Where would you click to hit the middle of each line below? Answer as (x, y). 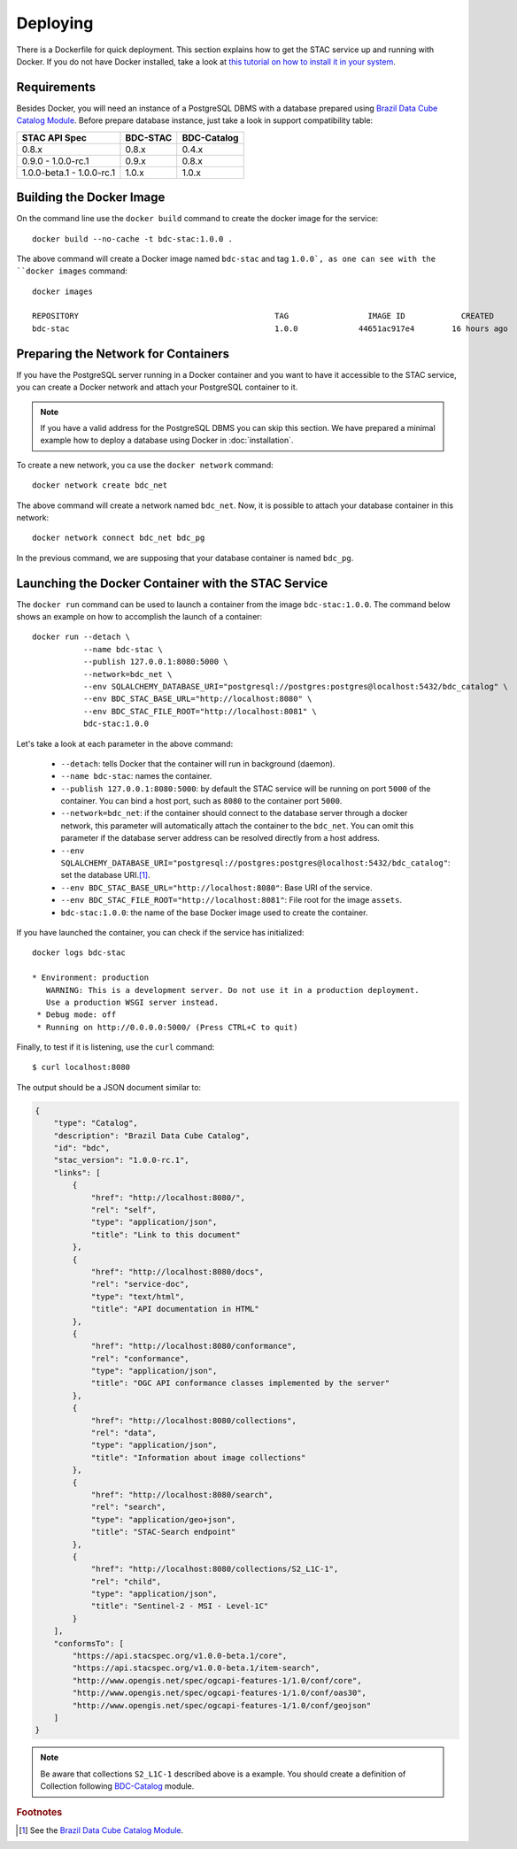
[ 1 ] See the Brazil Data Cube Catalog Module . (101, 1830)
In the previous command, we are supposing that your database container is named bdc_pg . (185, 558)
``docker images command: (72, 271)
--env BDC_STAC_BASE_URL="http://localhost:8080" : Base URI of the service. (216, 887)
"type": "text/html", (138, 1296)
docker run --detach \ (81, 637)
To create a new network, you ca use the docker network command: (145, 465)
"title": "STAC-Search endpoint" (163, 1532)
